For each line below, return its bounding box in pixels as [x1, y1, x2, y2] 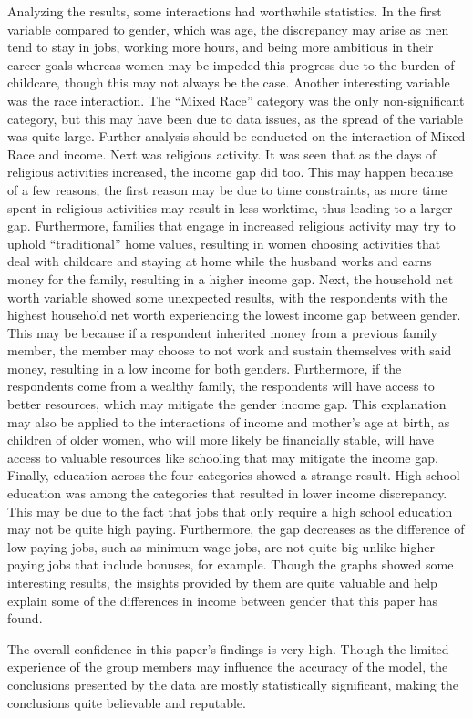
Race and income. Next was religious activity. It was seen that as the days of [7, 144, 437, 163]
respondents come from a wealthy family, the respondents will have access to [7, 376, 435, 395]
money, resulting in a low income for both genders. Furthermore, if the [7, 358, 402, 377]
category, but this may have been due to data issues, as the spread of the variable [7, 108, 463, 128]
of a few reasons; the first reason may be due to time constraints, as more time [7, 179, 447, 199]
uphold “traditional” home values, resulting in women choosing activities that [7, 233, 441, 252]
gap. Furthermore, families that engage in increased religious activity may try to [7, 216, 456, 235]
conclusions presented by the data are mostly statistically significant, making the [7, 674, 458, 693]
